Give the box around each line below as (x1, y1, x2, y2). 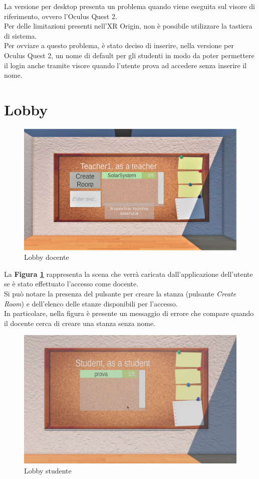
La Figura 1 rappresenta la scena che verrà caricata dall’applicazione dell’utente (4, 268, 253, 279)
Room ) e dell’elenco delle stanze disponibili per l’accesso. (4, 298, 178, 308)
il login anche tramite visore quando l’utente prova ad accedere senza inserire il (4, 60, 247, 70)
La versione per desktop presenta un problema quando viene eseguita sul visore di (4, 1, 255, 11)
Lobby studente (24, 465, 72, 475)
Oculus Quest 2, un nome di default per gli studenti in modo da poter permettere (4, 50, 254, 60)
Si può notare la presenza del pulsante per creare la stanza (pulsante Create (4, 288, 236, 299)
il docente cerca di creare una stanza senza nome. (4, 317, 155, 328)
